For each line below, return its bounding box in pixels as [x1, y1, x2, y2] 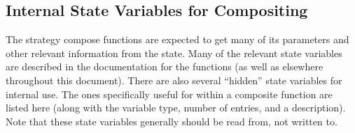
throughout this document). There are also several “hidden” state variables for [6, 72, 342, 87]
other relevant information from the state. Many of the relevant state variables [6, 45, 342, 60]
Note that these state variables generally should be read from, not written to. [6, 114, 337, 128]
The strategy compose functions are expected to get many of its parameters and [6, 32, 349, 47]
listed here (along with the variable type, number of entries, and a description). [6, 100, 346, 115]
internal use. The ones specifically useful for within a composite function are [6, 86, 333, 101]
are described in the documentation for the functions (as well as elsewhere [6, 59, 323, 74]
